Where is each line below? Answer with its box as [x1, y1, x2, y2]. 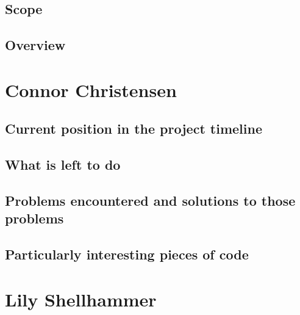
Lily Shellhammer [5, 286, 157, 311]
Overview [5, 35, 66, 54]
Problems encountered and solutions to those [5, 190, 296, 209]
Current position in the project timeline [5, 119, 262, 138]
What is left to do [5, 155, 121, 174]
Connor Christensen [5, 77, 177, 102]
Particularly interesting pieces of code [5, 245, 249, 264]
